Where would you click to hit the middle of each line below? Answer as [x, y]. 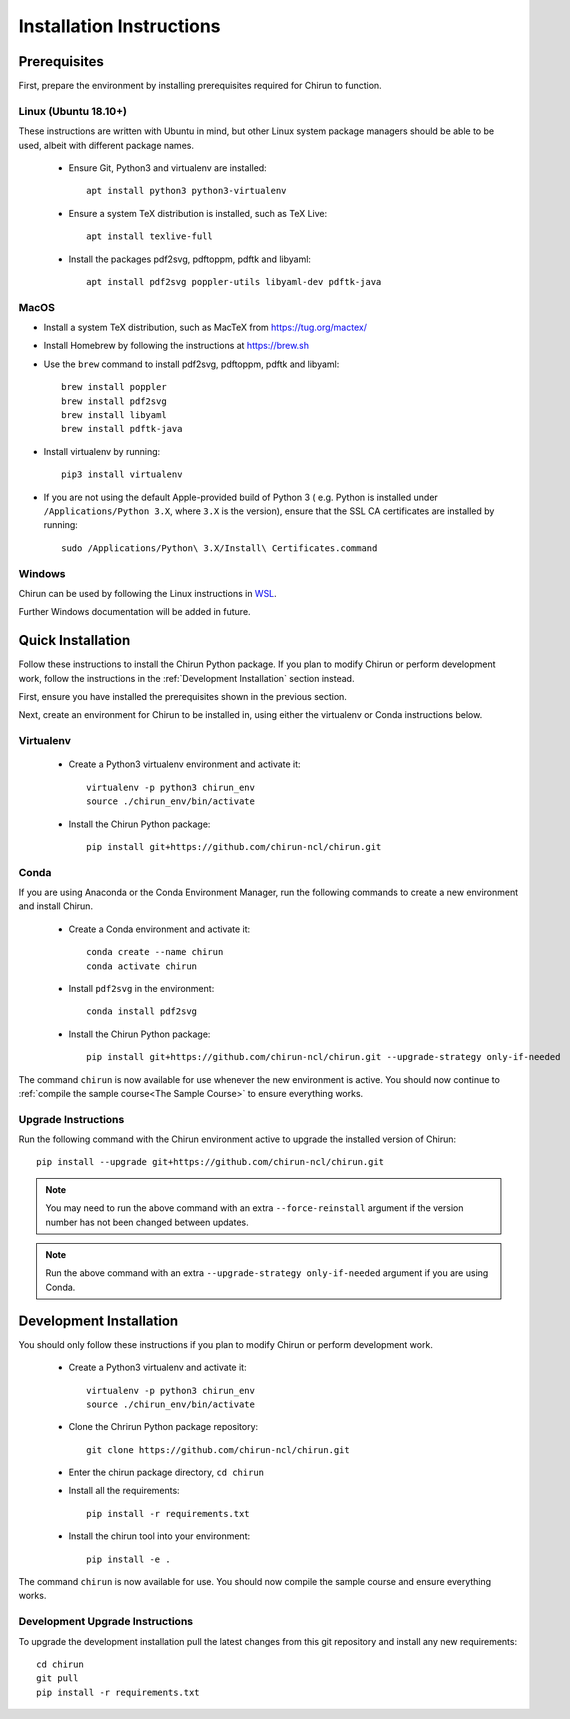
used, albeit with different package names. [106, 145]
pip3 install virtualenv [122, 474]
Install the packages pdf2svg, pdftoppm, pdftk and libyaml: [190, 259]
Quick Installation [74, 640]
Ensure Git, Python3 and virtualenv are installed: [167, 167]
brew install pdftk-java [122, 429]
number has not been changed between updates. [147, 1222]
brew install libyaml [114, 415]
